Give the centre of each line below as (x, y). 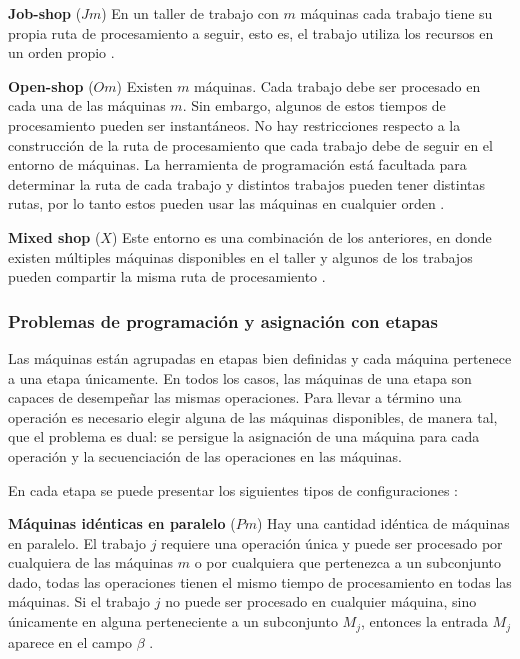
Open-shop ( (51, 85)
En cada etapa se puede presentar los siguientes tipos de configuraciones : (233, 489)
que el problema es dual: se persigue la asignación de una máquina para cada (244, 436)
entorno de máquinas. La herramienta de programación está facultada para (237, 164)
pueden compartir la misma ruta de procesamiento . (167, 276)
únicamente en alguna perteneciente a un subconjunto (173, 621)
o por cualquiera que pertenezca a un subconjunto (347, 562)
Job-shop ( (45, 13)
